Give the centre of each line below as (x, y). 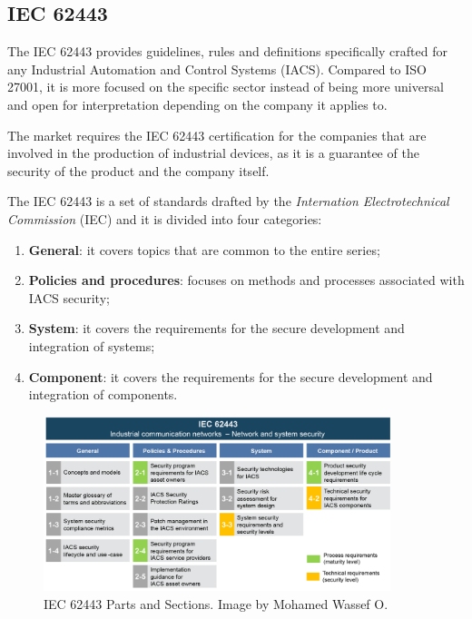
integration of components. (103, 394)
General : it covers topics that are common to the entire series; (204, 249)
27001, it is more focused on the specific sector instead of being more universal (226, 87)
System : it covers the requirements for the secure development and (216, 328)
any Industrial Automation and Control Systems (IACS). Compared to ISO (217, 69)
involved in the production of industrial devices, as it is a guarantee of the (213, 153)
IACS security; (69, 297)
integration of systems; (92, 345)
